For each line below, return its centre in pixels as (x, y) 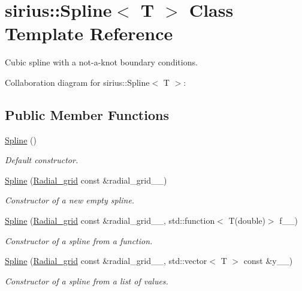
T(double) (247, 220)
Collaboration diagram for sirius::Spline (77, 82)
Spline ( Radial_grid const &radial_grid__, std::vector (106, 261)
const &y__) (268, 261)
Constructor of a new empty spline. (70, 200)
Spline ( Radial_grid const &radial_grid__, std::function (110, 220)
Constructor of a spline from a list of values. (87, 280)
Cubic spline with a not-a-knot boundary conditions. (101, 62)
